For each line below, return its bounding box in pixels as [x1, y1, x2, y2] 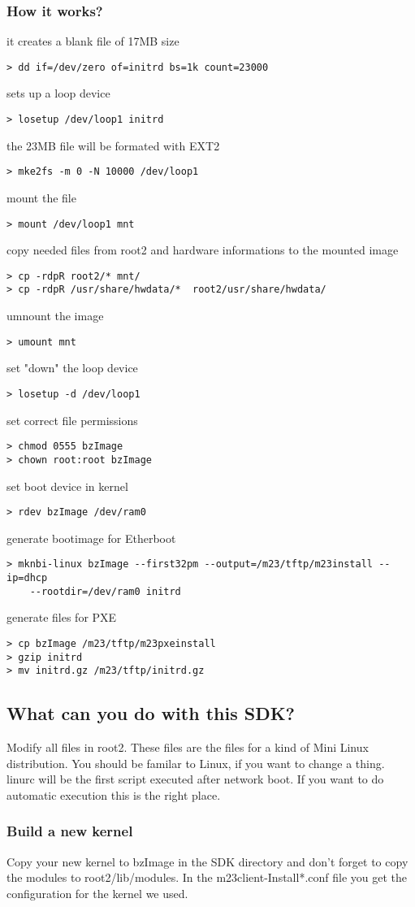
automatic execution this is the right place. [6, 786, 221, 803]
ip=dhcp [6, 572, 48, 584]
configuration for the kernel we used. [6, 884, 188, 901]
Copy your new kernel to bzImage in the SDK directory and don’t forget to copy [6, 853, 409, 870]
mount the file [6, 189, 76, 206]
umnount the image [6, 307, 104, 324]
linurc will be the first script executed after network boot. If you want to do [6, 770, 384, 788]
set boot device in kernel [6, 477, 128, 494]
